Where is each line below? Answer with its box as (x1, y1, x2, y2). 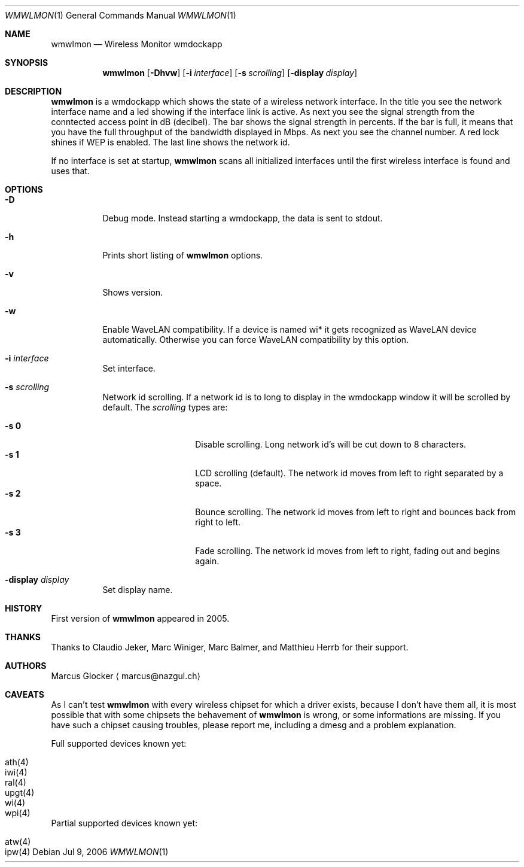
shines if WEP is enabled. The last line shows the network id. (51, 137, 290, 147)
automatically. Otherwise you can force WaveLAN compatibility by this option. (102, 334, 409, 345)
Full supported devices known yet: (51, 738, 187, 749)
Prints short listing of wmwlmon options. (102, 250, 263, 260)
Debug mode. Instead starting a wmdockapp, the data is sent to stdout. (102, 213, 383, 223)
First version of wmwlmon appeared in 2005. (51, 613, 230, 623)
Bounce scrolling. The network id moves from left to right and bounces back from (195, 507, 516, 517)
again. (195, 556, 220, 566)
